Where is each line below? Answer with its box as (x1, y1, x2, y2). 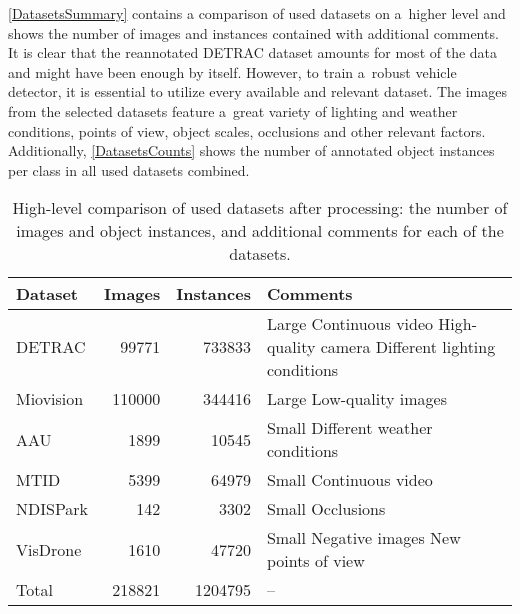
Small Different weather (266, 416, 433, 440)
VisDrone (16, 537, 82, 561)
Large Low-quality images (266, 387, 448, 411)
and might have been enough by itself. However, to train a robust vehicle (8, 61, 457, 82)
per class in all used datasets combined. (8, 159, 250, 180)
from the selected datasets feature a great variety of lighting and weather (8, 100, 458, 121)
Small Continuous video (266, 468, 433, 492)
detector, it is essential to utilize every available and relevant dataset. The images (8, 81, 507, 102)
